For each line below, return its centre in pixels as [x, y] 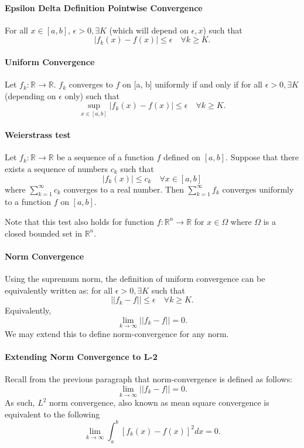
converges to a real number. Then [124, 189]
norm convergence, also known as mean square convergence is [159, 402]
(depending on [30, 95]
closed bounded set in [43, 233]
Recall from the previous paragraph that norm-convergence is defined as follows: [149, 379]
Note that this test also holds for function [80, 221]
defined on [182, 157]
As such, [20, 402]
